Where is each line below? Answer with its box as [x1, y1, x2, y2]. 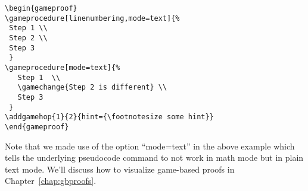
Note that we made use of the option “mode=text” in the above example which [5, 139, 295, 152]
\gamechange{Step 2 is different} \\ [17, 83, 167, 92]
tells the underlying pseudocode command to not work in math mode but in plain [5, 151, 304, 164]
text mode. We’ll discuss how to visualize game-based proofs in [5, 163, 235, 175]
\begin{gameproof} [5, 4, 77, 12]
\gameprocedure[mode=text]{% [5, 63, 120, 72]
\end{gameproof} [5, 122, 69, 131]
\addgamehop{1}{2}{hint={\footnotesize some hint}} [5, 113, 214, 122]
